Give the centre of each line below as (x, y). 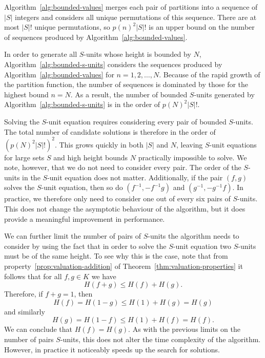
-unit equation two (202, 246)
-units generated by (224, 94)
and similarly (25, 311)
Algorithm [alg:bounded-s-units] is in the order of (82, 104)
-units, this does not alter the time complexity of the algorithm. (160, 339)
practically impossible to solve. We (192, 157)
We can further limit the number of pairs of (73, 236)
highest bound (26, 94)
